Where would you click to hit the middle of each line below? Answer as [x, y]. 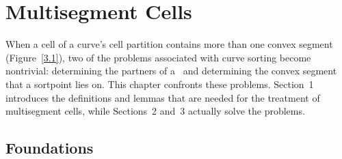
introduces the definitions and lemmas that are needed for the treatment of [163, 97]
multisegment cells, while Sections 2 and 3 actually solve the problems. [155, 111]
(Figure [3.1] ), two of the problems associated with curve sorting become [158, 57]
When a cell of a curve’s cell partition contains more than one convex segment [169, 44]
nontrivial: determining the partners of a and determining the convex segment [171, 71]
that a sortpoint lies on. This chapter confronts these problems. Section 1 [160, 84]
